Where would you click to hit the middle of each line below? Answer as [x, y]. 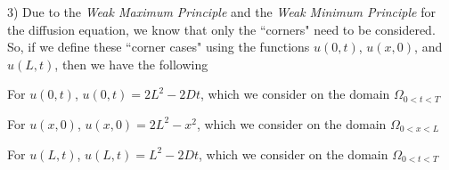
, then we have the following [131, 64]
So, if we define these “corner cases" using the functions [159, 47]
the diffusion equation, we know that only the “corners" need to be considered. [221, 29]
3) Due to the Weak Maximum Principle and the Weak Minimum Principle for [221, 12]
